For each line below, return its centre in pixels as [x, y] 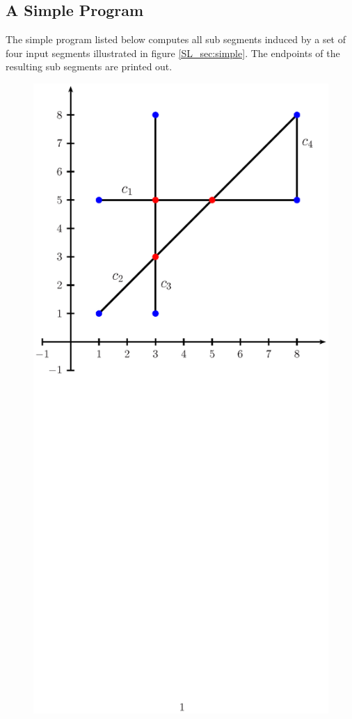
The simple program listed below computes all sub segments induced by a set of [176, 39]
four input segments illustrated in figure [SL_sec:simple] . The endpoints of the [173, 53]
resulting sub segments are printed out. [89, 66]
